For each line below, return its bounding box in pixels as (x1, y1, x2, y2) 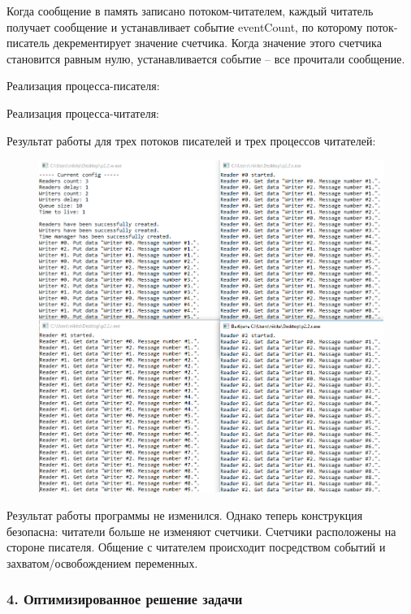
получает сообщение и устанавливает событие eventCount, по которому (6, 18, 363, 35)
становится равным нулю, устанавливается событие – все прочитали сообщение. (6, 50, 405, 67)
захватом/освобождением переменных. (6, 554, 198, 571)
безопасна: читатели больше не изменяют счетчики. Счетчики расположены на (6, 522, 396, 539)
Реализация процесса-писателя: (6, 77, 160, 94)
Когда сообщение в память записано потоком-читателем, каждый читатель (6, 2, 374, 19)
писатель (6, 34, 50, 51)
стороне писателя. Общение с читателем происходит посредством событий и (6, 538, 386, 556)
